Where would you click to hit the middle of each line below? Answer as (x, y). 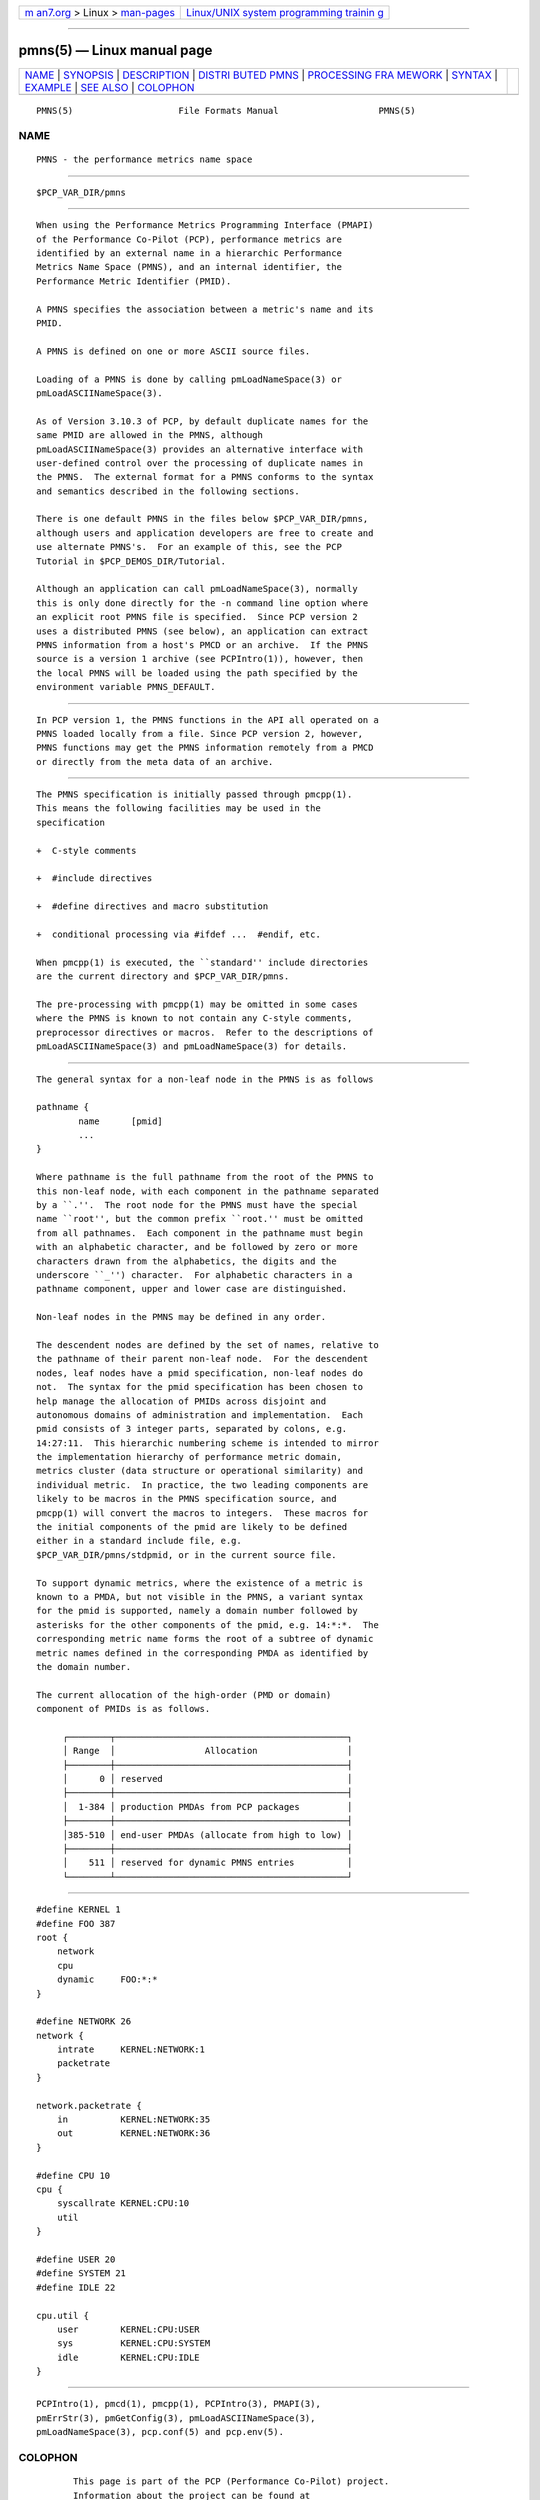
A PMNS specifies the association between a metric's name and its (205, 309)
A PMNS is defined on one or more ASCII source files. (173, 351)
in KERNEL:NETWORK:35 (133, 2119)
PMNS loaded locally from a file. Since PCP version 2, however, (200, 733)
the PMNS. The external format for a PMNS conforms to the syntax (205, 477)
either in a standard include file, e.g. (139, 1541)
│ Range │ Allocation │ (207, 1751)
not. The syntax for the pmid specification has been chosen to (200, 1387)
